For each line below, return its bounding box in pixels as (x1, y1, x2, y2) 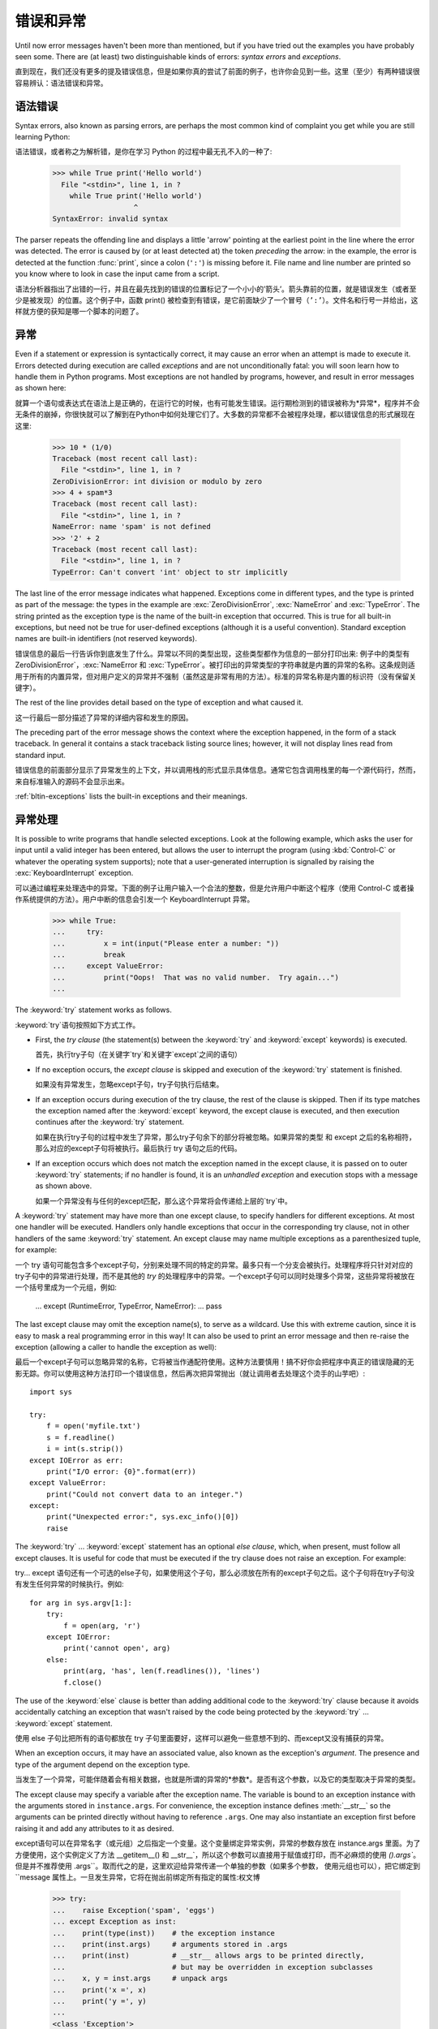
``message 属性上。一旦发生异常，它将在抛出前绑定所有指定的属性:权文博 (15, 1872, 260, 1882)
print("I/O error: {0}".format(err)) (45, 1467, 196, 1476)
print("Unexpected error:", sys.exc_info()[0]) (45, 1512, 239, 1522)
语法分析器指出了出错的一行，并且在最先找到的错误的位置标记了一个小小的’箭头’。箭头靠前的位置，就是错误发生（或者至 (15, 284, 417, 294)
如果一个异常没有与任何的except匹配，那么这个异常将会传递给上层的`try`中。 (35, 1195, 292, 1205)
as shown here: (15, 383, 67, 393)
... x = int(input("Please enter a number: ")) (52, 938, 280, 948)
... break (52, 950, 126, 959)
